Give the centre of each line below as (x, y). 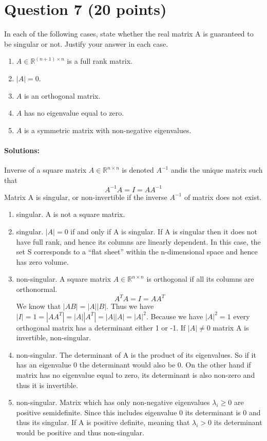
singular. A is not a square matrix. (71, 214)
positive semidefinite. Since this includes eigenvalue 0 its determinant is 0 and (138, 412)
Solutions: (22, 150)
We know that (39, 306)
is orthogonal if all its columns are (200, 279)
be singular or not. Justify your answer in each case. (86, 43)
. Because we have (175, 316)
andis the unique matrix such (217, 170)
